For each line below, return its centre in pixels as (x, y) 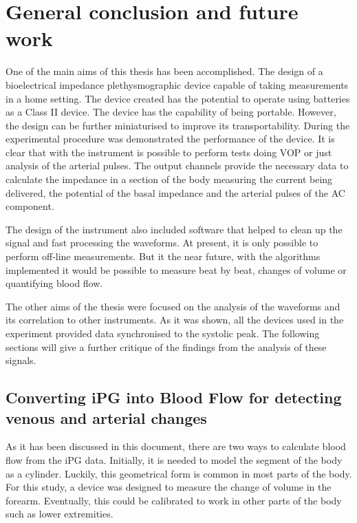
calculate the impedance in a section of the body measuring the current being (169, 179)
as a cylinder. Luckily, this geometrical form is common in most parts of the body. (179, 473)
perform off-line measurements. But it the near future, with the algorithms (163, 256)
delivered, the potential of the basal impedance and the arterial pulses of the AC (175, 192)
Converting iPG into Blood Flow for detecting (174, 397)
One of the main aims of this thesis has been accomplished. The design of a (164, 71)
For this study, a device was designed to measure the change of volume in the (169, 487)
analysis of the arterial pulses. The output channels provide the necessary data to (177, 166)
